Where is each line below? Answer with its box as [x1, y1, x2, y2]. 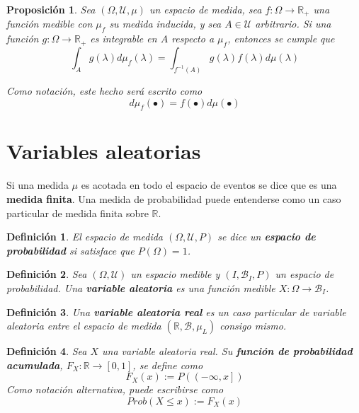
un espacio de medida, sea [149, 2, 262, 16]
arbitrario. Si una [255, 16, 331, 31]
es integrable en [90, 31, 157, 46]
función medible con [6, 16, 93, 31]
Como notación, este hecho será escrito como [6, 83, 203, 98]
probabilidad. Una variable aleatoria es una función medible [6, 280, 275, 295]
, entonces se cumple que [227, 31, 335, 46]
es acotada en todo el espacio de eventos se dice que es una [81, 178, 337, 192]
